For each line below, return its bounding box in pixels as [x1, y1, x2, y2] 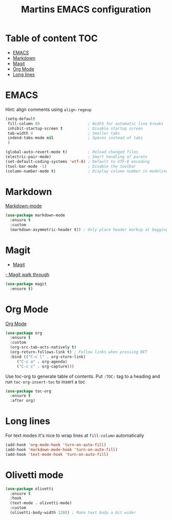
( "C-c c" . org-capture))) [16, 364, 74, 369]
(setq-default [5, 116, 36, 121]
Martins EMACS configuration [21, 4, 151, 15]
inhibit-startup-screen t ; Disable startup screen [7, 126, 143, 131]
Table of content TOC [5, 32, 98, 44]
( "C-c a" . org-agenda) [16, 359, 68, 364]
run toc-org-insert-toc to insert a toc [5, 379, 85, 385]
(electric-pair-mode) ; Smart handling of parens [5, 154, 147, 159]
